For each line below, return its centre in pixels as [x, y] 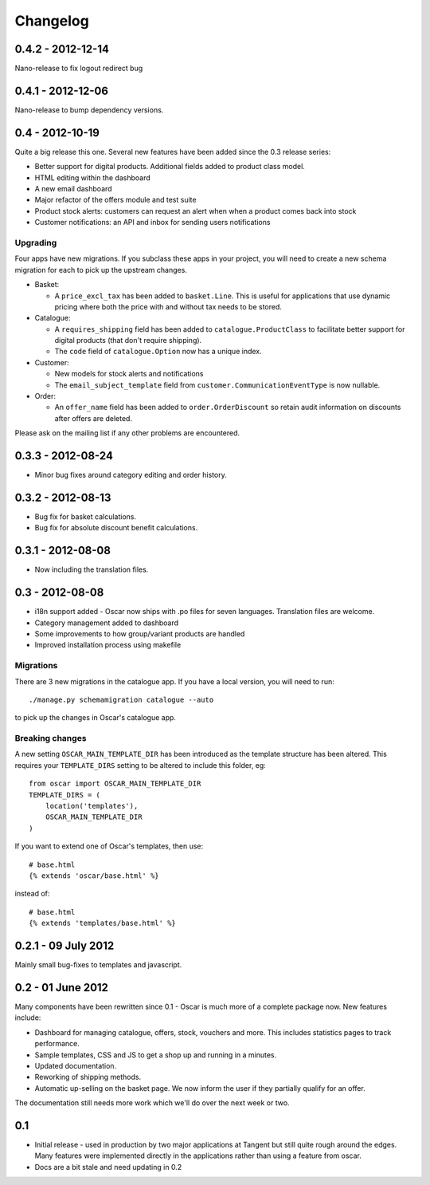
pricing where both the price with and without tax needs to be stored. [168, 306]
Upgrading [36, 242]
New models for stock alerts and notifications [129, 374]
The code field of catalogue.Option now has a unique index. [158, 352]
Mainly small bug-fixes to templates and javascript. [98, 965]
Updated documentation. [76, 1065]
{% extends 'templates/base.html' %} [103, 923]
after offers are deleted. [94, 418]
